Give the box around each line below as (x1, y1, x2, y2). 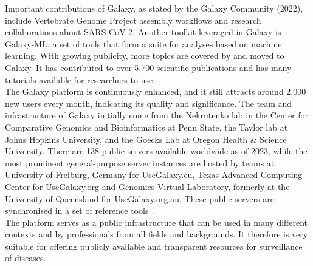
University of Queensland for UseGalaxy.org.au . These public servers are (5, 192, 274, 205)
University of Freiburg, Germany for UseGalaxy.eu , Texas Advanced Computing (5, 168, 303, 181)
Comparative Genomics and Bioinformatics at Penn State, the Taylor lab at (5, 120, 288, 133)
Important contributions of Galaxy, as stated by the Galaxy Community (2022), (5, 2, 303, 14)
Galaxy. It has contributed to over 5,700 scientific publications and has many (5, 61, 292, 73)
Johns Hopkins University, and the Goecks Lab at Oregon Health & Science (5, 132, 287, 145)
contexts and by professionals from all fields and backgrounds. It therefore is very (5, 228, 308, 240)
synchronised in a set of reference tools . (5, 204, 156, 217)
